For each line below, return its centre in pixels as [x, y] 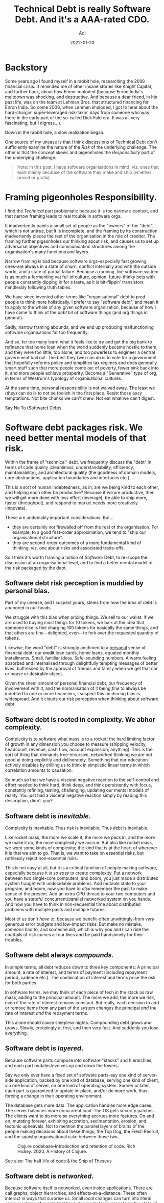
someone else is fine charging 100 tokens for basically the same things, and [82, 628]
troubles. [14, 940]
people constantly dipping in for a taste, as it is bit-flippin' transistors [74, 282]
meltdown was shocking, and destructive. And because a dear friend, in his [81, 97]
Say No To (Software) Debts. [34, 408]
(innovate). [16, 508]
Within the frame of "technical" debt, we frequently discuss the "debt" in [78, 462]
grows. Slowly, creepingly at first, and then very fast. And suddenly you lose [82, 1028]
